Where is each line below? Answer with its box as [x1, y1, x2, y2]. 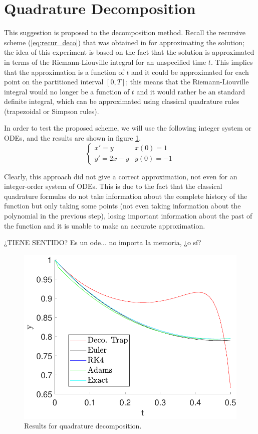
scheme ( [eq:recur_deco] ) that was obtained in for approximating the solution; [4, 37, 244, 47]
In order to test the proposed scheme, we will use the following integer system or [4, 123, 251, 133]
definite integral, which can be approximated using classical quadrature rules [4, 96, 239, 106]
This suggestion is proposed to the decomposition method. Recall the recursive [4, 27, 245, 38]
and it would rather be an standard [136, 86, 245, 96]
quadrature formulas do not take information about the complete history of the [4, 190, 247, 201]
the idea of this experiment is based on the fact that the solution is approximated [4, 47, 254, 57]
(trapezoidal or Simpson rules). [4, 105, 99, 116]
